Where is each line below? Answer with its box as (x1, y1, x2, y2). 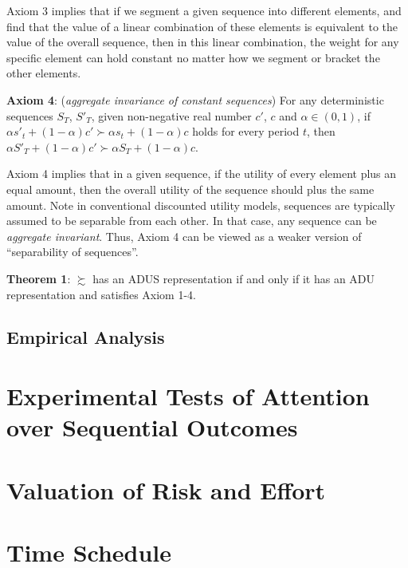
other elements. (6, 65, 81, 81)
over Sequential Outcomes (6, 411, 298, 444)
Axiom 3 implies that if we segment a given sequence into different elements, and (6, 2, 402, 18)
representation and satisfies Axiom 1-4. (6, 286, 196, 302)
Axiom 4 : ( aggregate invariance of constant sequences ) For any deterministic (6, 91, 384, 108)
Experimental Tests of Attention (6, 380, 370, 412)
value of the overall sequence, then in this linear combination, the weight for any (6, 34, 399, 50)
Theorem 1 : (6, 270, 71, 286)
